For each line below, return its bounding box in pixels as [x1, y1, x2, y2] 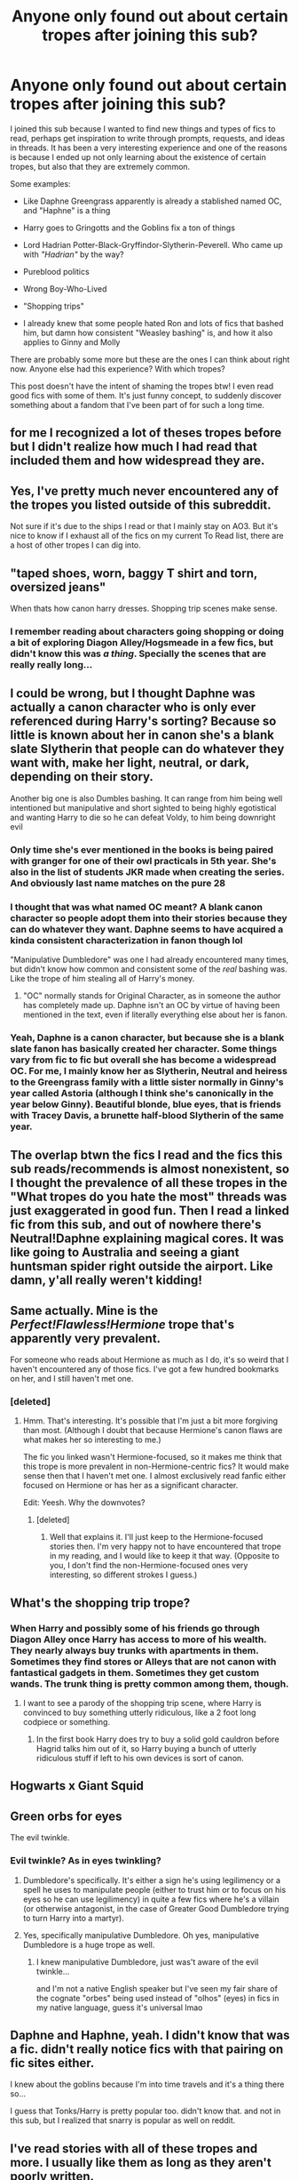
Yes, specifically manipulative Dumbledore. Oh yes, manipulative [22, 1929, 260, 1940]
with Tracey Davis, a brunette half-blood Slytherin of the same [10, 1109, 285, 1121]
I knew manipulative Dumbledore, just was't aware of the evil [35, 1956, 259, 1967]
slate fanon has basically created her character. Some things [10, 1042, 278, 1054]
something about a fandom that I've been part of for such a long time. [10, 399, 265, 410]
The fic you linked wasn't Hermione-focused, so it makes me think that [22, 1452, 282, 1463]
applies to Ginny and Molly [22, 336, 121, 348]
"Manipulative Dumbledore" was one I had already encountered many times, [10, 954, 289, 965]
